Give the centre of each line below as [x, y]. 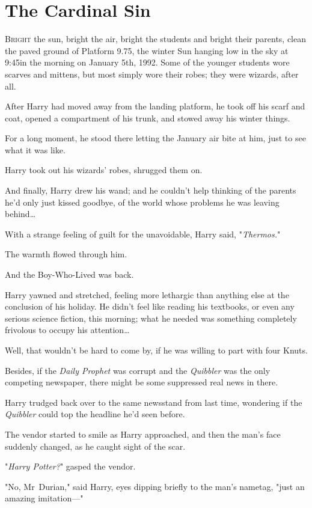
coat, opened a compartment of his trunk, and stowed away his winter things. [148, 118]
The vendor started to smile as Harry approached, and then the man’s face [143, 434]
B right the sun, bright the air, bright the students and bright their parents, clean [156, 39]
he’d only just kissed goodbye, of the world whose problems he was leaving [142, 202]
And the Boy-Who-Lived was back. [69, 274]
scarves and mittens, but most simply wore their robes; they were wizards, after [152, 74]
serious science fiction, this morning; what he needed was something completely [151, 318]
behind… [20, 214]
